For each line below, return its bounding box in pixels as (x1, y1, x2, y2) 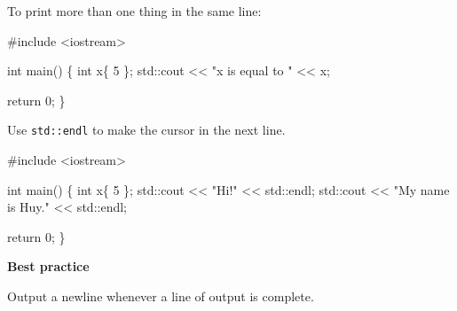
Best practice (7, 257, 90, 276)
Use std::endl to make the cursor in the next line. (7, 121, 286, 139)
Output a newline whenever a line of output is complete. (7, 287, 314, 305)
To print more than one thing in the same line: (7, 2, 262, 19)
